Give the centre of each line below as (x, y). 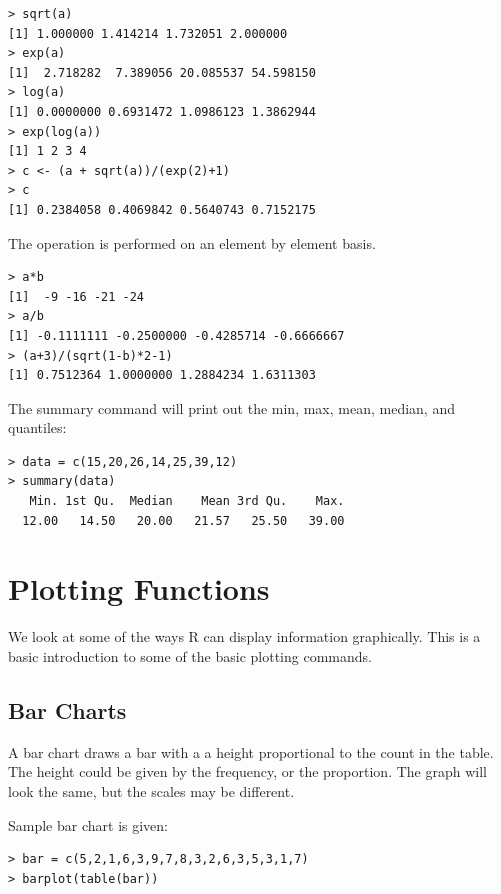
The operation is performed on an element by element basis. (192, 242)
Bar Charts (67, 709)
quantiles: (37, 427)
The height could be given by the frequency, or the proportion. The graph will (247, 771)
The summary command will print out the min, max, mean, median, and (231, 407)
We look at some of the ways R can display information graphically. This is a (244, 636)
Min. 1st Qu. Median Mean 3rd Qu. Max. (187, 501)
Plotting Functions (139, 588)
